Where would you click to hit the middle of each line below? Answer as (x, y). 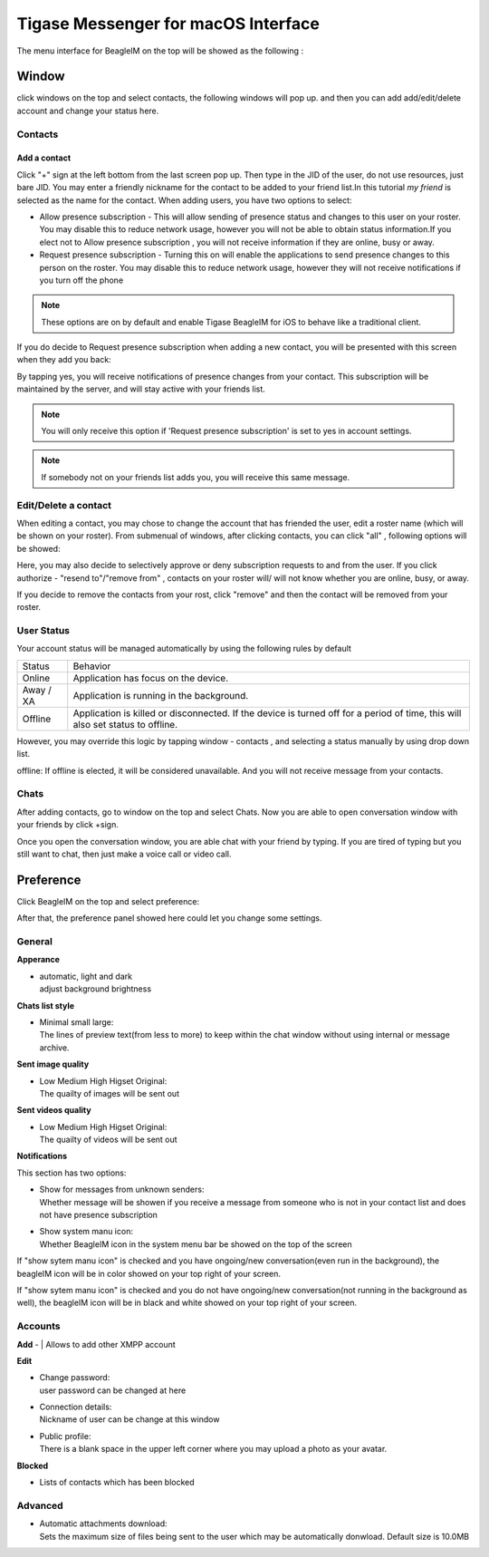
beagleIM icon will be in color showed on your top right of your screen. (149, 1273)
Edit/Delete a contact (64, 505)
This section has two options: (72, 1173)
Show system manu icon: (86, 1232)
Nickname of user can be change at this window (129, 1419)
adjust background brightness (96, 989)
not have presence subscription (99, 1215)
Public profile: (65, 1436)
